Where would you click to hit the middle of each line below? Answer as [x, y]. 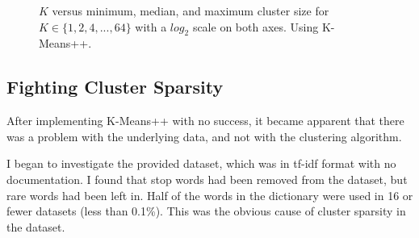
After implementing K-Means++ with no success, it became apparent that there [205, 121]
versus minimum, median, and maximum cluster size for [191, 10]
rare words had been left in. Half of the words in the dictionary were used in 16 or [210, 195]
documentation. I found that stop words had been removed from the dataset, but [207, 179]
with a [151, 26]
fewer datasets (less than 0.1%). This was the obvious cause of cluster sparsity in [206, 211]
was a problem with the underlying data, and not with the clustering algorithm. [204, 136]
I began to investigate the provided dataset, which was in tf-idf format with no [201, 163]
